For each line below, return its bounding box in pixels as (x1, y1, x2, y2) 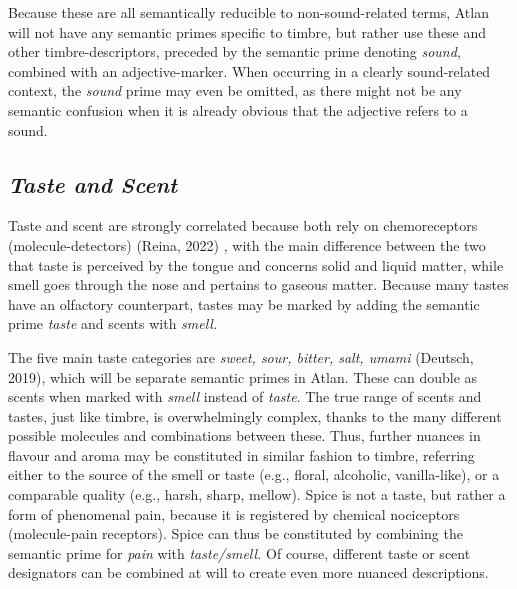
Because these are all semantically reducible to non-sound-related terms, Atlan (8, 2, 489, 22)
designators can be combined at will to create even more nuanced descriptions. (8, 562, 489, 583)
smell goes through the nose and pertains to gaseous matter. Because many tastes (8, 274, 509, 295)
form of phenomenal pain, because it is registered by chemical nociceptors (8, 503, 460, 524)
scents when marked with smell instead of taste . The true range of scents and (8, 386, 482, 407)
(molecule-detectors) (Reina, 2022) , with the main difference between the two (8, 234, 486, 255)
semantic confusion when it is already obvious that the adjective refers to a (8, 99, 468, 120)
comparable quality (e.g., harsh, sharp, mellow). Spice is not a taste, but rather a (8, 484, 506, 505)
